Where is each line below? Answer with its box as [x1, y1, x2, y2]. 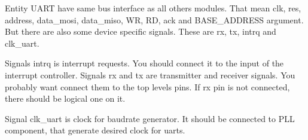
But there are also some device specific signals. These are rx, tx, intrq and [5, 25, 276, 38]
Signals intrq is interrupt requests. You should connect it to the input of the [5, 57, 284, 69]
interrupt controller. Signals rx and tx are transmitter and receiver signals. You [5, 68, 295, 81]
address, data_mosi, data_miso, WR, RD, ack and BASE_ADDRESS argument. [5, 13, 304, 26]
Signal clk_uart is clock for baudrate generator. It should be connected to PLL [5, 112, 295, 124]
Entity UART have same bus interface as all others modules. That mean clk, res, [5, 2, 301, 14]
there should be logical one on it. [5, 92, 126, 105]
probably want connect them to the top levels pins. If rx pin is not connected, [5, 80, 290, 93]
